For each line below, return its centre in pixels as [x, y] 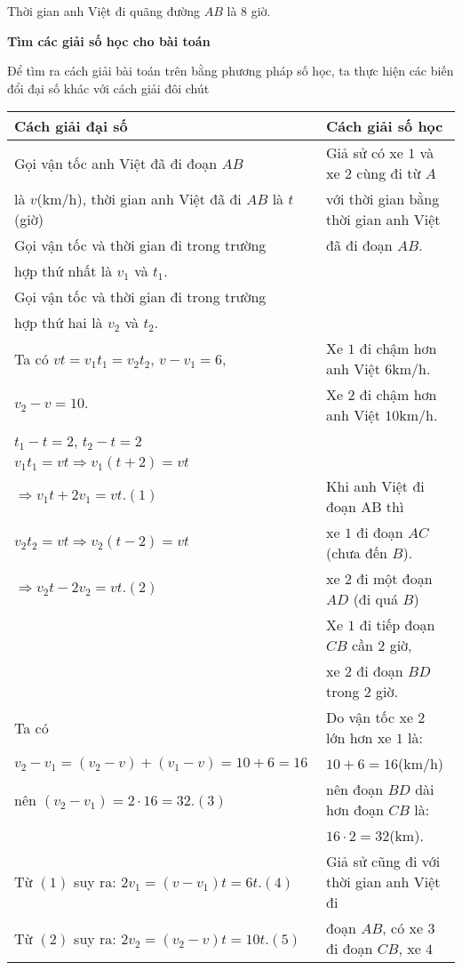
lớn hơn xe [359, 738]
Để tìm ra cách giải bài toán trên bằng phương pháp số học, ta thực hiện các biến [231, 71]
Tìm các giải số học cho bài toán [109, 40]
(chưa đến [357, 553]
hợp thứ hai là [59, 323]
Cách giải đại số [71, 126]
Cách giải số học [385, 126]
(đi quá [375, 599]
